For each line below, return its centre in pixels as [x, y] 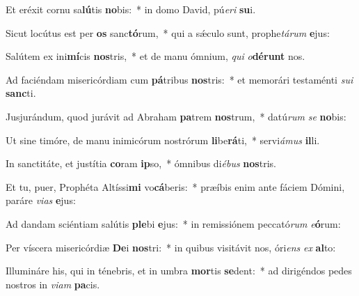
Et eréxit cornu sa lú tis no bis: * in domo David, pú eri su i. [131, 9]
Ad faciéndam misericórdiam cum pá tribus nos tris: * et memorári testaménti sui [179, 79]
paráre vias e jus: [41, 200]
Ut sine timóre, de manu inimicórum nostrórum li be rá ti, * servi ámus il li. [163, 140]
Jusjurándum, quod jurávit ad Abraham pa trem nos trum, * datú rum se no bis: [176, 116]
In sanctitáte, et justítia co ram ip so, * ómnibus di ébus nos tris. [141, 163]
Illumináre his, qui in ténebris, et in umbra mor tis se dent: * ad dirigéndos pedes [179, 271]
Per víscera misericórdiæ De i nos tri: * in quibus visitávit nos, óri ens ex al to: [171, 247]
